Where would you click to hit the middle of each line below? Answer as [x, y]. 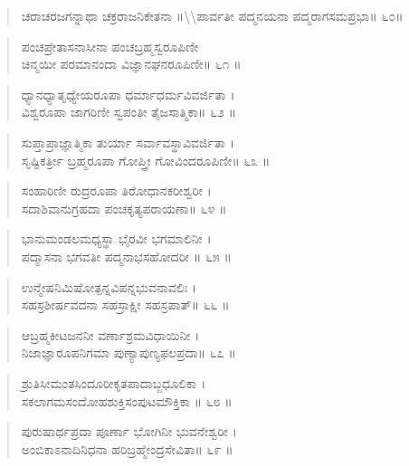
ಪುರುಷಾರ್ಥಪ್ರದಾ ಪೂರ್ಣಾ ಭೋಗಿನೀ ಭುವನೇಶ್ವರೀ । [129, 431]
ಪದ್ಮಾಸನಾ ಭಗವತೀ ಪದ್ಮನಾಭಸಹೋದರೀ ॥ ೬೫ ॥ [126, 256]
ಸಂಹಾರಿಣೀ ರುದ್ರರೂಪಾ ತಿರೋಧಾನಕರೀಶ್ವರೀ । [116, 190]
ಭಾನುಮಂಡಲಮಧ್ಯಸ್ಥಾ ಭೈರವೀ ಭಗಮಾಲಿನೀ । [116, 238]
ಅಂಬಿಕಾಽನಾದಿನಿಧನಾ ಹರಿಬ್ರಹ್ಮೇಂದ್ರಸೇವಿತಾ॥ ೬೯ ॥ [127, 448]
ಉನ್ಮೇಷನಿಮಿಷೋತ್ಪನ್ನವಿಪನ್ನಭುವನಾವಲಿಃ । [109, 286]
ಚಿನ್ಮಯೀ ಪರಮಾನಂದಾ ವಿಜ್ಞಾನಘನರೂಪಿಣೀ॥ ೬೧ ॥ [131, 64]
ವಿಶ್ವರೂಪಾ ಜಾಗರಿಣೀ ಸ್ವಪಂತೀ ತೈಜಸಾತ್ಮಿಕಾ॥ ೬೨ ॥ [128, 112]
